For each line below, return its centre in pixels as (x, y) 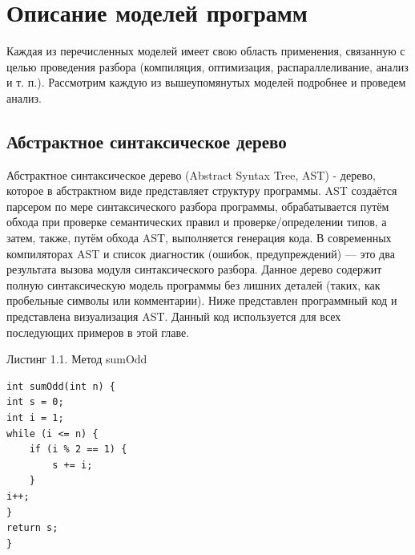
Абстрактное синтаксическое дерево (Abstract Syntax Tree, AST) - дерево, (191, 174)
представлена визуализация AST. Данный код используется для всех (174, 316)
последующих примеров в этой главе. (98, 332)
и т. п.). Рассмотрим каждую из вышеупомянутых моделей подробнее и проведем (206, 82)
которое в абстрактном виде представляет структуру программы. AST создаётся (202, 190)
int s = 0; (35, 402)
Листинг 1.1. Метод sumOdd (77, 359)
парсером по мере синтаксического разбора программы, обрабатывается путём (198, 206)
